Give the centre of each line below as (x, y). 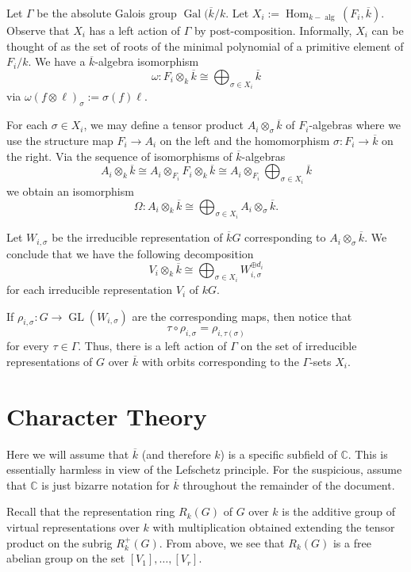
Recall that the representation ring (91, 511)
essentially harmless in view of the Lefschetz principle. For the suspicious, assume (204, 469)
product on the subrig (60, 542)
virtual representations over (73, 527)
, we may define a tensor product (164, 125)
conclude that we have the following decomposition (130, 253)
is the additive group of (339, 511)
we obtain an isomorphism (70, 191)
